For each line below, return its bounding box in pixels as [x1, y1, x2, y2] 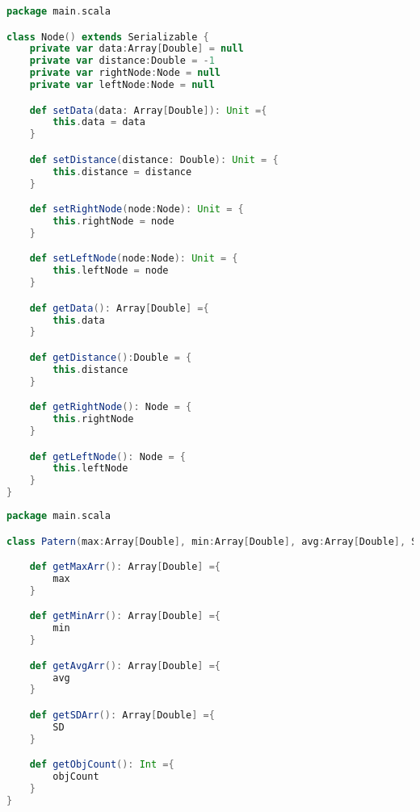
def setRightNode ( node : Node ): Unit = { [29, 203, 244, 216]
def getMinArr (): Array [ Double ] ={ [29, 610, 220, 622]
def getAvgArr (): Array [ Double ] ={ [29, 659, 220, 672]
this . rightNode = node [52, 216, 174, 227]
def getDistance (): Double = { [29, 351, 192, 363]
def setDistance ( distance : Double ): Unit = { [29, 153, 279, 165]
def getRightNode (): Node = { [29, 401, 192, 413]
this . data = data [52, 116, 145, 128]
